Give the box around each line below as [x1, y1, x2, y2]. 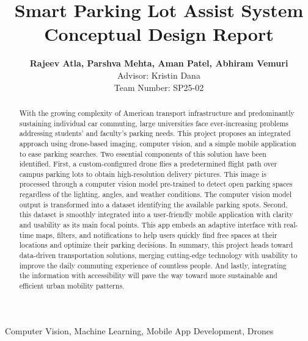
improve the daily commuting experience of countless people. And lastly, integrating [19, 260, 287, 270]
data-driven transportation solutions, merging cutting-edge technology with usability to [19, 250, 298, 260]
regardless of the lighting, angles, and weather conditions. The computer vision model [19, 189, 292, 199]
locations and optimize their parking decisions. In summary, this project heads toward [19, 240, 293, 250]
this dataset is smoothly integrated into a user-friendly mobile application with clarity [19, 209, 293, 220]
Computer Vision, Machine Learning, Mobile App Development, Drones [5, 324, 274, 337]
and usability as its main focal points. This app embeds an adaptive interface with [19, 220, 282, 230]
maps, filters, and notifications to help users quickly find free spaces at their [35, 229, 277, 240]
